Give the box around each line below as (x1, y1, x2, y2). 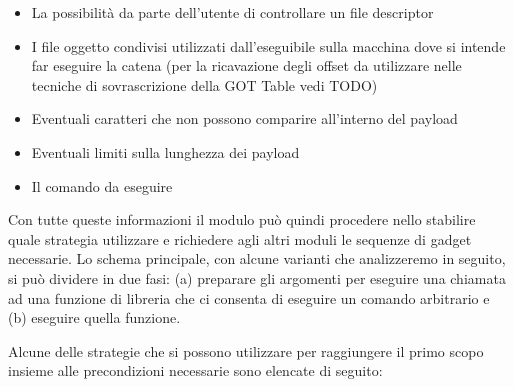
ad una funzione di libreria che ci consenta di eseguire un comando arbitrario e (8, 287, 490, 308)
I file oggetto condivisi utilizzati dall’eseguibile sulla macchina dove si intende (31, 35, 506, 56)
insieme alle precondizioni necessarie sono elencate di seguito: (8, 360, 383, 381)
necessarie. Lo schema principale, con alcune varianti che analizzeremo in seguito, (8, 248, 506, 269)
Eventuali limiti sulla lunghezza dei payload (31, 141, 300, 162)
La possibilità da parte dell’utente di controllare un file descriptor (31, 2, 434, 22)
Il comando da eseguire (31, 175, 173, 196)
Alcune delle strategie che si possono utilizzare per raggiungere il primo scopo (8, 340, 484, 361)
